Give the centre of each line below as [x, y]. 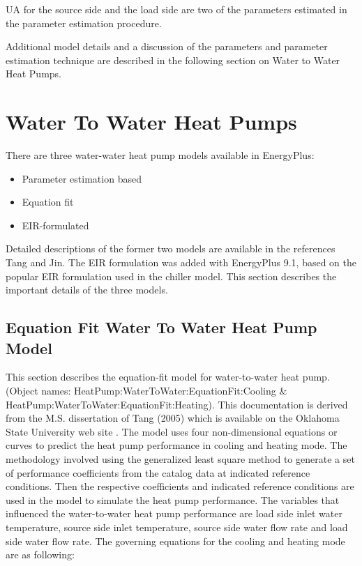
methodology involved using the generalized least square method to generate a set [180, 459]
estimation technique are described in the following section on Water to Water [173, 60]
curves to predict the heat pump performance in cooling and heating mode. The [176, 445]
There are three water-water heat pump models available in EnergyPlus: [160, 155]
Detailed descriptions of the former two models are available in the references [171, 248]
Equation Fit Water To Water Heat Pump [161, 327]
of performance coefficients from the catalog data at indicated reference [158, 472]
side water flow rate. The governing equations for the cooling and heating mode [175, 541]
